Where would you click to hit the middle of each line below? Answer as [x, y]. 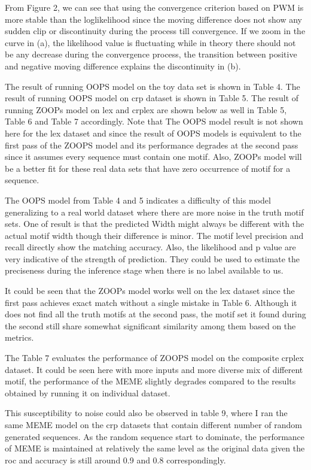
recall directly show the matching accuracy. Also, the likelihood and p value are [150, 247]
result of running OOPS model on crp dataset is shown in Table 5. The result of [152, 98]
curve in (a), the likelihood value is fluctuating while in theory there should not [150, 42]
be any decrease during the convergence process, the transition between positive [151, 54]
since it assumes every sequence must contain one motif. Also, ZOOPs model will [153, 157]
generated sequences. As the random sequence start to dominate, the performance [155, 436]
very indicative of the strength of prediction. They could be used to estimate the [153, 258]
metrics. [19, 337]
